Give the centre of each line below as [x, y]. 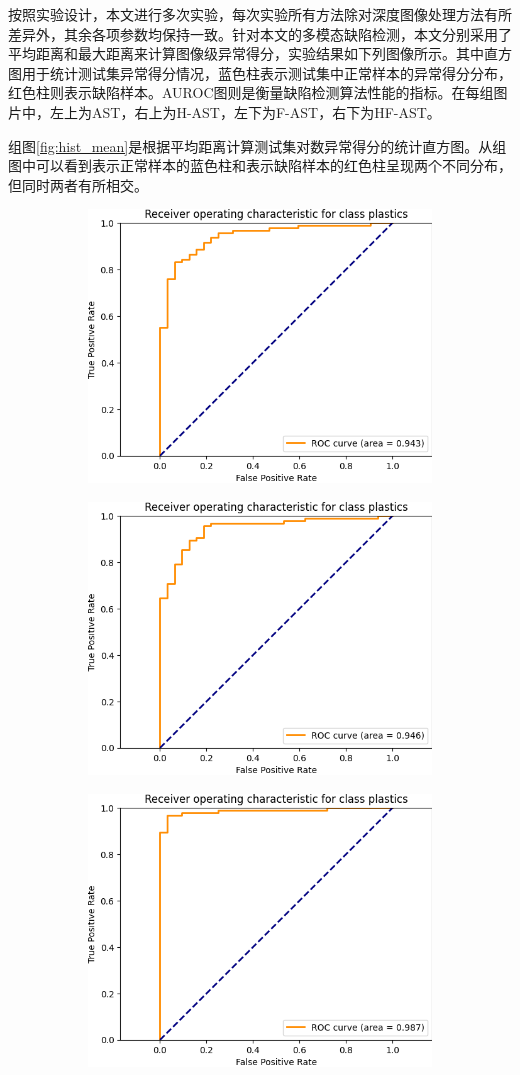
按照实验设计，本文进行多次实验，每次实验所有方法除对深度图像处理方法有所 [260, 14]
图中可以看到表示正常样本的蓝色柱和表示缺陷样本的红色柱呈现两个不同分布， [260, 165]
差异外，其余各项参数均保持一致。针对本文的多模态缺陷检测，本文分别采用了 [260, 33]
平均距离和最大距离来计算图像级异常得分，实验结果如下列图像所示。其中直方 [260, 53]
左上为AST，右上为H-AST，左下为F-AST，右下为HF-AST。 [245, 111]
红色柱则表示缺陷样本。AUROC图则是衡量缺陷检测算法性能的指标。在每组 [251, 92]
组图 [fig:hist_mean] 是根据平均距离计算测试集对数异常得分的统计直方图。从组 [257, 145]
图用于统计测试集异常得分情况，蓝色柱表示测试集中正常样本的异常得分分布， [260, 72]
